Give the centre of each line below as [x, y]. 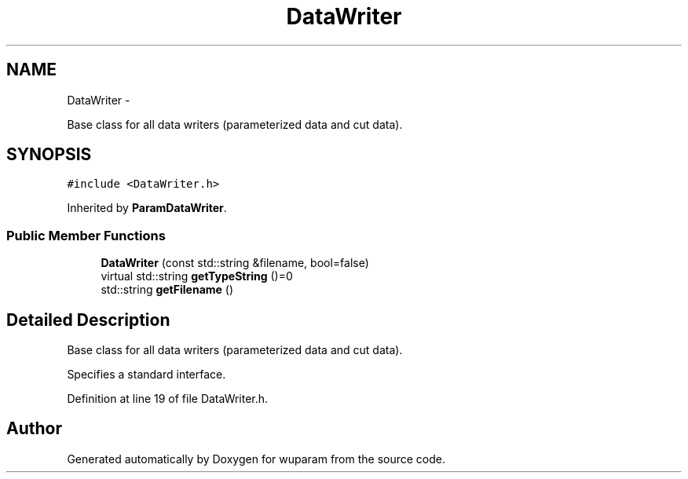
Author [34, 429]
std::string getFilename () [167, 290]
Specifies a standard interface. [146, 375]
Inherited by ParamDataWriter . [147, 208]
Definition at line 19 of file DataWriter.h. [168, 399]
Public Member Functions [86, 235]
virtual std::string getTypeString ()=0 [197, 276]
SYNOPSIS [49, 155]
